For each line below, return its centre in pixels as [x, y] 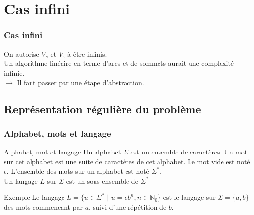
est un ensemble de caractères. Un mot [189, 151]
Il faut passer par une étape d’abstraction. [80, 82]
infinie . [14, 73]
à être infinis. [87, 53]
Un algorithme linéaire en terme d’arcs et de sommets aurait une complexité [119, 63]
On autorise [22, 53]
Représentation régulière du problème [103, 109]
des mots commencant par [43, 206]
